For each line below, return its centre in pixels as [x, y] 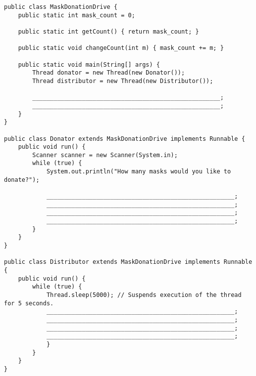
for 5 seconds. [29, 303]
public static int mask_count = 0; [77, 15]
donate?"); [22, 180]
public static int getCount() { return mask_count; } [108, 31]
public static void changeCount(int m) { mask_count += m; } [121, 48]
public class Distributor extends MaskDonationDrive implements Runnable [128, 262]
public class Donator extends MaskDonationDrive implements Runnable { [125, 139]
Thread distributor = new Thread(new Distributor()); [123, 81]
